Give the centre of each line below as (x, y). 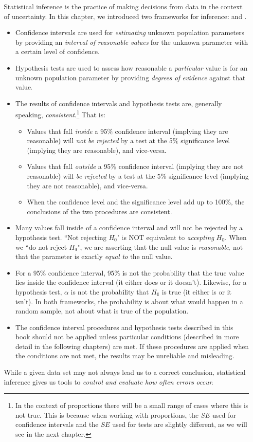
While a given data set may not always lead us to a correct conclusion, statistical (125, 372)
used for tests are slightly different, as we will (180, 424)
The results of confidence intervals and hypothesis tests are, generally (118, 103)
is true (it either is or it (197, 291)
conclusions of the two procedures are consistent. (99, 211)
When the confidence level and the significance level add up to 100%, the (136, 202)
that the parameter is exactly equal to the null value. (94, 256)
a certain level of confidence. (57, 51)
